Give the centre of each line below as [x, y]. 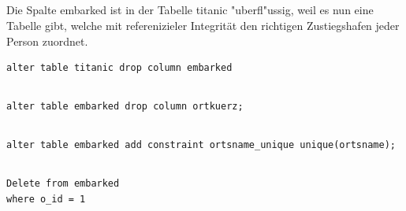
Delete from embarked [63, 184]
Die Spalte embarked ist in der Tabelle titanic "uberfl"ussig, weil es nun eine [190, 10]
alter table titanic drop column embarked [119, 68]
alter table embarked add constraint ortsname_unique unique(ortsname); [201, 145]
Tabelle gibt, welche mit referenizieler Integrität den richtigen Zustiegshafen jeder [203, 25]
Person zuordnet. [47, 41]
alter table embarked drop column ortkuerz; [125, 107]
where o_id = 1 [46, 199]
